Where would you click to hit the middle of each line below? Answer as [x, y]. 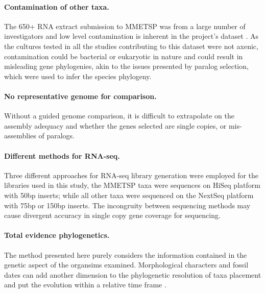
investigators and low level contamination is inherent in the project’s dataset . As [131, 36]
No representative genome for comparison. [80, 96]
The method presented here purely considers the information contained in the [126, 254]
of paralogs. [56, 136]
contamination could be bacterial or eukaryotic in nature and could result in [124, 56]
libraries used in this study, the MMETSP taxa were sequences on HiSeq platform [132, 185]
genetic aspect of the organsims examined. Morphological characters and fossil [126, 265]
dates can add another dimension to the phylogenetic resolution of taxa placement [133, 274]
